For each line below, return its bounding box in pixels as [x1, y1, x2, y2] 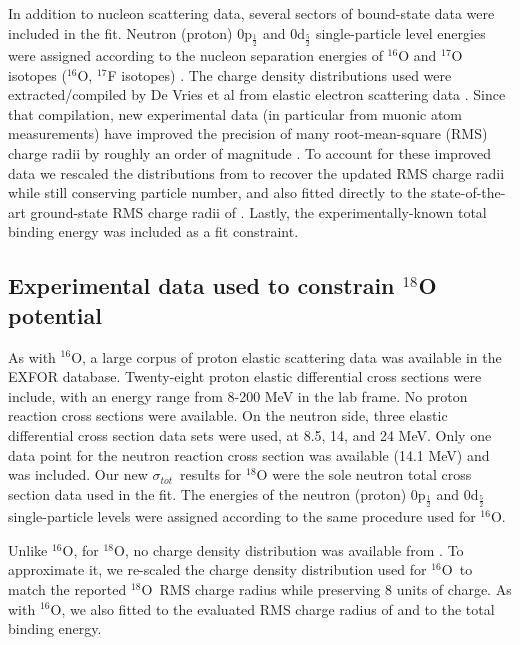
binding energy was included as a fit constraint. [8, 221, 299, 242]
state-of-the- [431, 182, 506, 203]
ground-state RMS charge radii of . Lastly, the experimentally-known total [30, 201, 487, 222]
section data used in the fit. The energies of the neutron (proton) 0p [8, 483, 426, 504]
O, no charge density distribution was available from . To [114, 539, 464, 560]
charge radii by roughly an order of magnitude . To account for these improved [8, 142, 491, 163]
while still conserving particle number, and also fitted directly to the [8, 182, 427, 203]
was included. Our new [8, 464, 148, 485]
